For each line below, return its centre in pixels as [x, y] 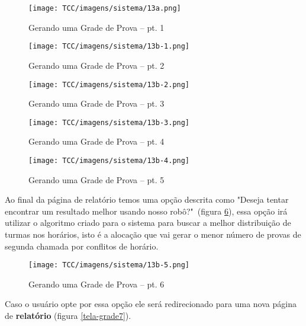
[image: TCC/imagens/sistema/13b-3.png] [109, 122]
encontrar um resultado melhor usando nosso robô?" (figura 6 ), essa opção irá [146, 211]
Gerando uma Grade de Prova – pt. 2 [96, 65]
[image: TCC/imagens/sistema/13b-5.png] [109, 265]
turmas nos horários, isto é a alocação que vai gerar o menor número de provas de [153, 234]
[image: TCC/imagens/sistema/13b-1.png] [109, 47]
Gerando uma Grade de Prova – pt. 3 [96, 103]
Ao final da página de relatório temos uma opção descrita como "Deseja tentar [147, 199]
